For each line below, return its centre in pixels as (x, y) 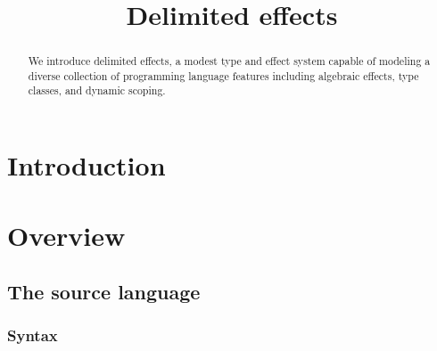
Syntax (33, 335)
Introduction (87, 165)
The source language (104, 292)
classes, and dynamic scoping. (97, 90)
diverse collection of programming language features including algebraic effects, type (223, 75)
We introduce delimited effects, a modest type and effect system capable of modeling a (229, 61)
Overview (66, 235)
